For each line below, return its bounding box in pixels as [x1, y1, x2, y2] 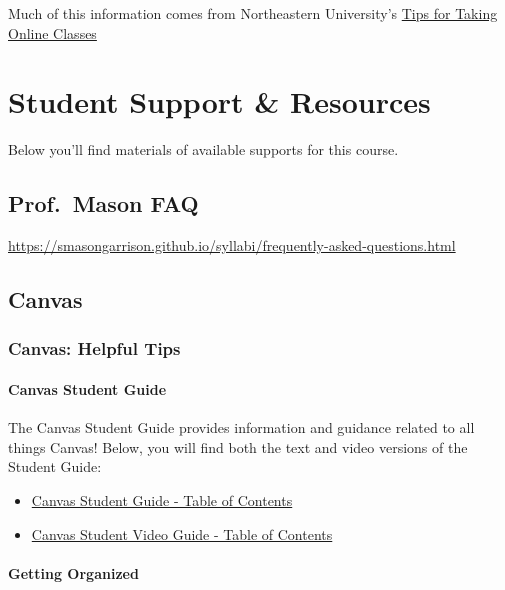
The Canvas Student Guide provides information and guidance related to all [8, 417, 475, 438]
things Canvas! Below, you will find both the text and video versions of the [8, 436, 468, 457]
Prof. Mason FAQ [8, 188, 199, 219]
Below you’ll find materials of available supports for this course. [8, 139, 399, 160]
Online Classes [8, 22, 97, 43]
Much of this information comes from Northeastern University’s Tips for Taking [8, 3, 498, 23]
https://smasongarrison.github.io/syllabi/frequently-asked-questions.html [8, 235, 456, 256]
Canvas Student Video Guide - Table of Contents [31, 523, 333, 544]
